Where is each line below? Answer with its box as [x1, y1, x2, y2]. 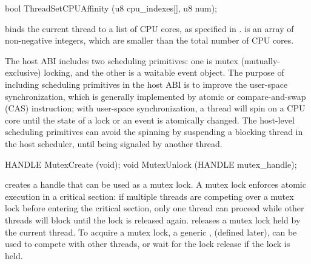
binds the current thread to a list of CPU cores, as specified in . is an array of [5, 22, 294, 35]
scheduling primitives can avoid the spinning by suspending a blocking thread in [5, 125, 303, 138]
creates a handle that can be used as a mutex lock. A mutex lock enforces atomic [5, 178, 306, 191]
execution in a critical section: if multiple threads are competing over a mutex [5, 190, 294, 202]
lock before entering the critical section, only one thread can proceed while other [5, 202, 304, 214]
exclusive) [5, 66, 41, 79]
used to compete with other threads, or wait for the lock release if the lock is [5, 237, 290, 250]
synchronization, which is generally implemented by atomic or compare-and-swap [5, 90, 306, 102]
